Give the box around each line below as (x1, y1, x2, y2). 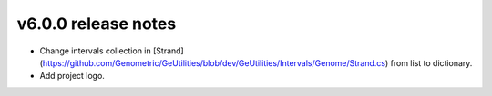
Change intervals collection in (39, 45, 152, 56)
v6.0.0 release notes (16, 14, 177, 34)
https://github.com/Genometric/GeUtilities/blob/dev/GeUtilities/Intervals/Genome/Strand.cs (42, 57, 386, 68)
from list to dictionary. (390, 57, 473, 68)
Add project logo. (39, 71, 105, 82)
